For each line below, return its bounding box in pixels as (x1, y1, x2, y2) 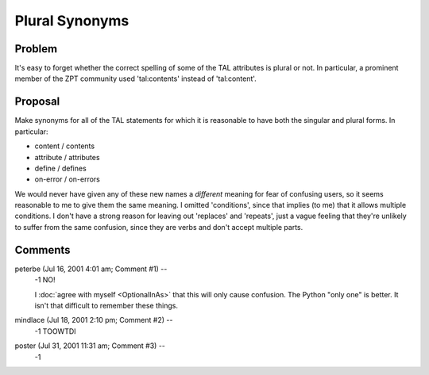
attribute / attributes (34, 152, 100, 162)
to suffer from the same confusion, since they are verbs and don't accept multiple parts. (14, 222, 303, 232)
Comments (14, 243, 71, 257)
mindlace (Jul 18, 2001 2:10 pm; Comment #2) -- (14, 316, 173, 325)
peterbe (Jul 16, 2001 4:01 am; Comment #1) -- (14, 264, 168, 274)
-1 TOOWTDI (34, 326, 76, 336)
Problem (14, 42, 58, 55)
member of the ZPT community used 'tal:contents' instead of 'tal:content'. (14, 74, 257, 83)
